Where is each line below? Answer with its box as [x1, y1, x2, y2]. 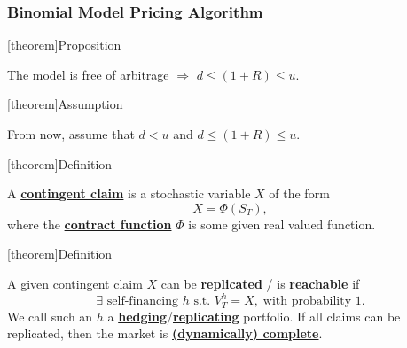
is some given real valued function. [188, 214, 376, 233]
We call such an [7, 306, 93, 325]
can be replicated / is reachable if [160, 274, 360, 292]
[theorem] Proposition [7, 35, 121, 54]
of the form [269, 184, 330, 203]
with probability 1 [262, 295, 362, 308]
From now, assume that [7, 125, 135, 143]
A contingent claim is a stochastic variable [7, 184, 251, 203]
